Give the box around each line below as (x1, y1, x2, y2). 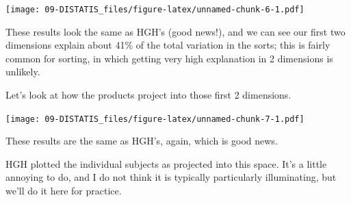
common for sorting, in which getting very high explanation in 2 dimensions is (5, 51, 333, 65)
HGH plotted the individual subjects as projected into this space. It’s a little (5, 156, 327, 171)
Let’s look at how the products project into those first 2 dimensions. (5, 88, 291, 102)
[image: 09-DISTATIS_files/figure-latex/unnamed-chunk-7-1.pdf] (5, 114, 304, 124)
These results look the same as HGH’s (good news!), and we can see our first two (5, 24, 346, 38)
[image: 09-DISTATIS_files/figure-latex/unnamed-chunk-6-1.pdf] (5, 5, 304, 14)
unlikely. (5, 64, 40, 79)
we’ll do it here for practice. (5, 184, 122, 198)
